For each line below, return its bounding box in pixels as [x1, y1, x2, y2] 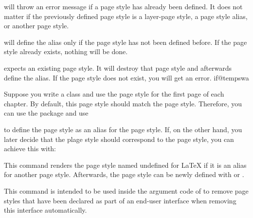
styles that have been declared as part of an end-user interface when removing [4, 195, 236, 205]
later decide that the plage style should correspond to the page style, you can [4, 134, 234, 144]
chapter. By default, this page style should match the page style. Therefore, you [4, 98, 242, 108]
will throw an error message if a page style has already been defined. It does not [4, 1, 243, 11]
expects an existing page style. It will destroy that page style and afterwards [4, 62, 232, 73]
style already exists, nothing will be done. [4, 46, 128, 57]
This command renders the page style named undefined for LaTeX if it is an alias [4, 159, 247, 170]
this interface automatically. [4, 205, 87, 215]
